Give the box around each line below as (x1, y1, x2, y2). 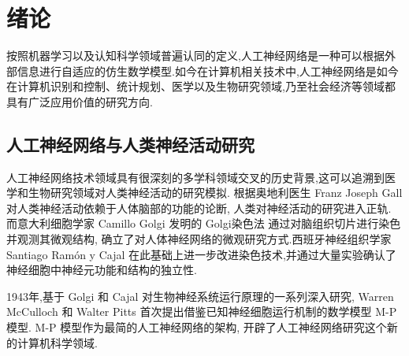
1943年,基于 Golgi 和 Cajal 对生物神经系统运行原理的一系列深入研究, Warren (6, 287, 394, 304)
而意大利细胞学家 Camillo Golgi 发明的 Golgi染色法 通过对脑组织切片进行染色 (6, 215, 401, 232)
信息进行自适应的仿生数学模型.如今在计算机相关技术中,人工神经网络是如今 (17, 62, 399, 79)
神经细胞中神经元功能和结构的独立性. (6, 261, 197, 278)
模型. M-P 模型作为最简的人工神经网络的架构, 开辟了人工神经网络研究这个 (6, 319, 387, 336)
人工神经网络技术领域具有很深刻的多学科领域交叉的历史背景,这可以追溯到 (6, 169, 385, 185)
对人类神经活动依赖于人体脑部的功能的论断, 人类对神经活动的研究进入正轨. (6, 199, 392, 216)
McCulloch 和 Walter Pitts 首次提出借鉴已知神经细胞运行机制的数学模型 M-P (6, 303, 397, 320)
